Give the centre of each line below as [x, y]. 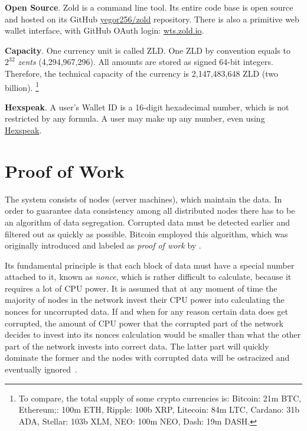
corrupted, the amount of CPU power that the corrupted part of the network [144, 323]
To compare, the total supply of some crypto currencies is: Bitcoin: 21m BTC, [160, 398]
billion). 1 [22, 86]
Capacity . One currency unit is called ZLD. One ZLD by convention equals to [148, 50]
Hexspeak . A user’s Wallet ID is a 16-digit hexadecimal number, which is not [147, 107]
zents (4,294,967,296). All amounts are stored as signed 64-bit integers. [146, 62]
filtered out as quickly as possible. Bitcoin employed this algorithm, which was [146, 234]
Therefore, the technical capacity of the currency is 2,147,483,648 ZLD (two [141, 73]
